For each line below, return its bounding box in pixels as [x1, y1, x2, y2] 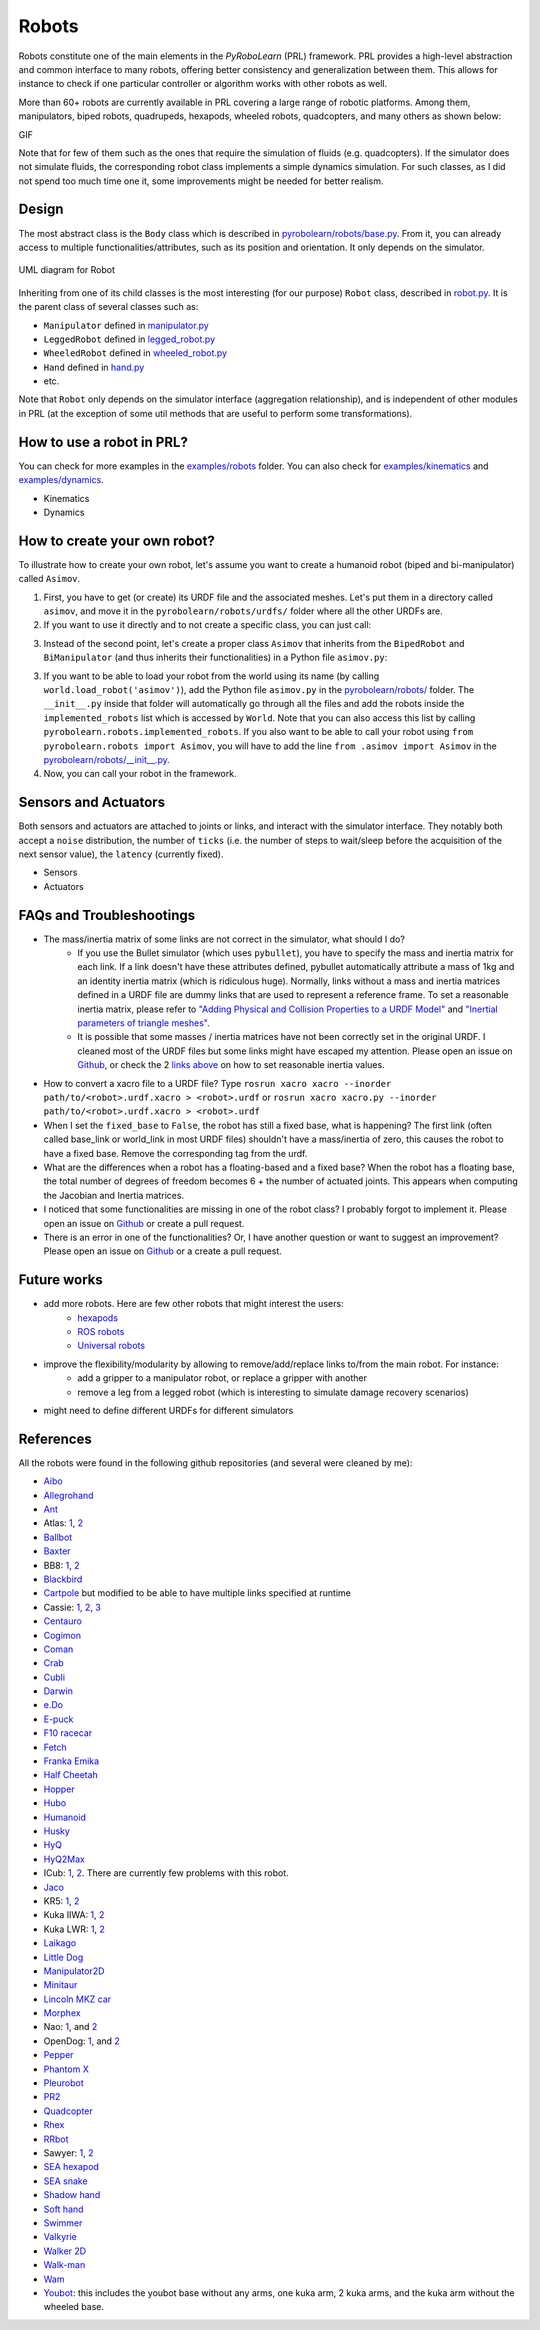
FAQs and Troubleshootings [18, 906, 196, 924]
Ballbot [43, 1531, 73, 1543]
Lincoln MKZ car [43, 1993, 112, 2005]
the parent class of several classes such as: [18, 301, 199, 313]
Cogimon [43, 1629, 82, 1641]
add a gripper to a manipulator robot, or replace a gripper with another [77, 1372, 367, 1384]
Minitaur [43, 1979, 78, 1991]
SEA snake [43, 2175, 89, 2187]
